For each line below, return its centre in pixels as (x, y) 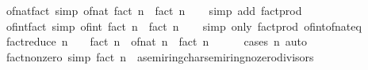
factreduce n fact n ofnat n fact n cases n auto (156, 41)
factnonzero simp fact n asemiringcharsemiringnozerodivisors (160, 56)
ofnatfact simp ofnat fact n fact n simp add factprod (154, 10)
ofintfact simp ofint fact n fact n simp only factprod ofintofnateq (184, 26)
